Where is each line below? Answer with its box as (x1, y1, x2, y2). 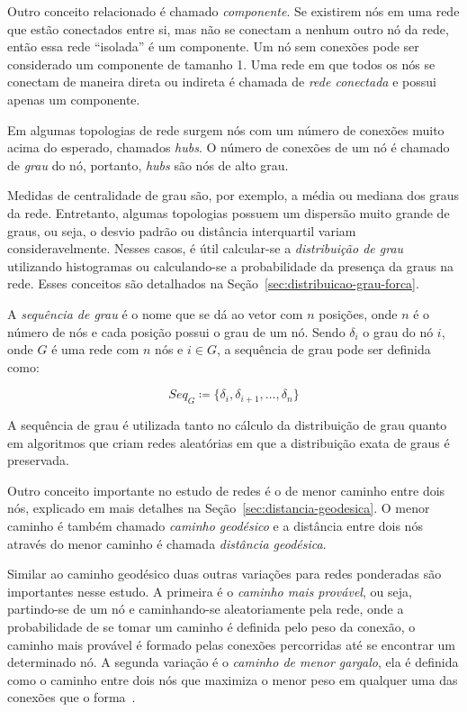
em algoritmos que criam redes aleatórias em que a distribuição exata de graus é (7, 433, 450, 452)
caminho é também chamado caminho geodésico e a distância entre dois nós (7, 516, 423, 535)
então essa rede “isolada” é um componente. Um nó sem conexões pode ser (7, 37, 419, 56)
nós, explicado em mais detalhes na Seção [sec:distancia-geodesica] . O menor (7, 498, 430, 517)
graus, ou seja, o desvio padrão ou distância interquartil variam (7, 221, 356, 240)
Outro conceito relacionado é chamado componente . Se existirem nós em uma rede (7, 2, 460, 20)
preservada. (7, 451, 69, 470)
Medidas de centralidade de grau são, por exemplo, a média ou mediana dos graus (7, 186, 460, 205)
